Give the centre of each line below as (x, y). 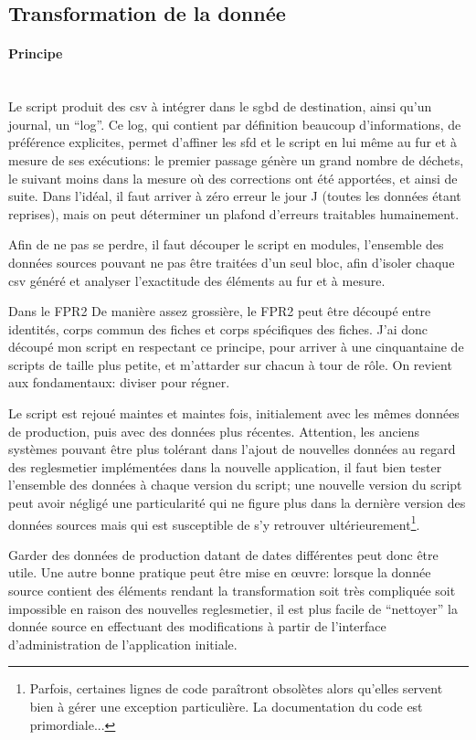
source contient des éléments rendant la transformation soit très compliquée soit (232, 591)
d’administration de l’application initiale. (123, 644)
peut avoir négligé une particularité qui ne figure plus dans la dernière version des (237, 503)
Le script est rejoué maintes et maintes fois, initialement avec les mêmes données (234, 413)
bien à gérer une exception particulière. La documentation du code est (226, 707)
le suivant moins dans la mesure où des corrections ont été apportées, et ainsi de (233, 178)
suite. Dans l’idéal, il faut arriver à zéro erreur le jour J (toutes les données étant (235, 196)
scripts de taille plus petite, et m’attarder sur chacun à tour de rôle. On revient (230, 364)
